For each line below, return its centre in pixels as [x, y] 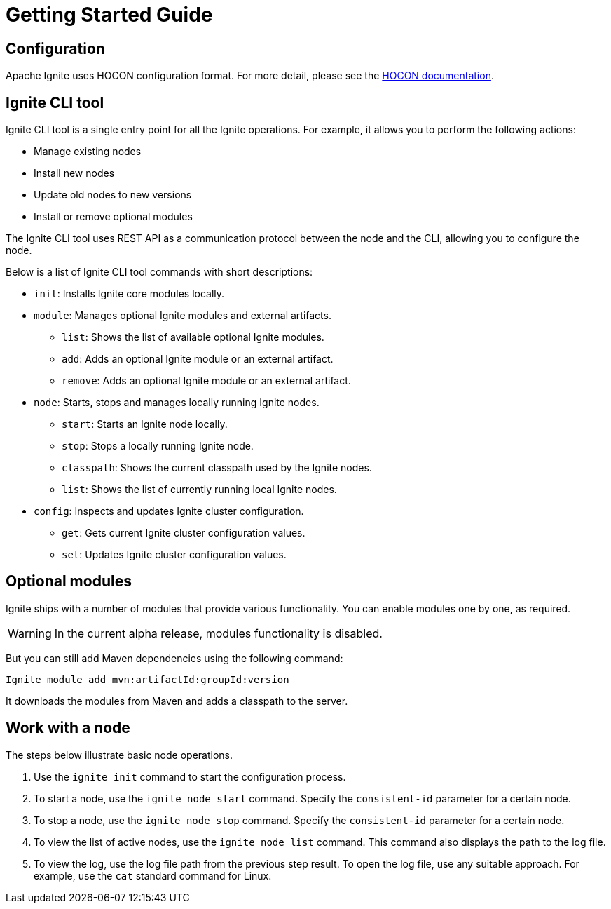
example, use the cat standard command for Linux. [153, 875]
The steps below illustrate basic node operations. [119, 755]
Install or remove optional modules [113, 217]
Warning [30, 633]
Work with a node [68, 728]
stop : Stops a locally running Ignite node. [158, 446]
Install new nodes [74, 173]
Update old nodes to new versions [113, 195]
